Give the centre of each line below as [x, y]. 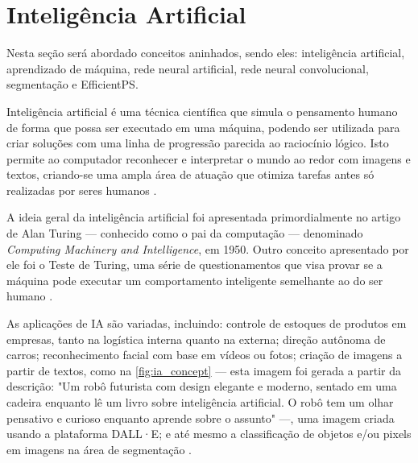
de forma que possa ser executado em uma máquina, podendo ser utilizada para [203, 127]
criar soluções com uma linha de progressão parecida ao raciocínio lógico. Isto [198, 143]
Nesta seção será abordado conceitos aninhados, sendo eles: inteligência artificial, [206, 53]
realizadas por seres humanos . [82, 190]
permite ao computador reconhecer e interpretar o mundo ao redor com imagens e [209, 158]
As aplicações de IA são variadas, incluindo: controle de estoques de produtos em [207, 323]
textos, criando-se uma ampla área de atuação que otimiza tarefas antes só [190, 174]
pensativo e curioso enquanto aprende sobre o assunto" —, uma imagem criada [201, 418]
